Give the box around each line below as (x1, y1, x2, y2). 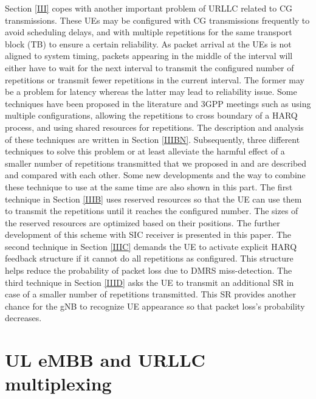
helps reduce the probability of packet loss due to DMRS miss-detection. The (5, 264, 292, 277)
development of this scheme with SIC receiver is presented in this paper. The (5, 228, 292, 241)
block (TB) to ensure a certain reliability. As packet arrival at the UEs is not (5, 37, 292, 50)
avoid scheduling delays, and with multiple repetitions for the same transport (5, 26, 292, 38)
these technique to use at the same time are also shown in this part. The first (5, 180, 293, 193)
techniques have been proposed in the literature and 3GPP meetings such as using (5, 97, 311, 109)
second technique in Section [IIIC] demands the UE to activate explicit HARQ (5, 240, 297, 252)
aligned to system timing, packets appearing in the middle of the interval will (5, 49, 293, 62)
